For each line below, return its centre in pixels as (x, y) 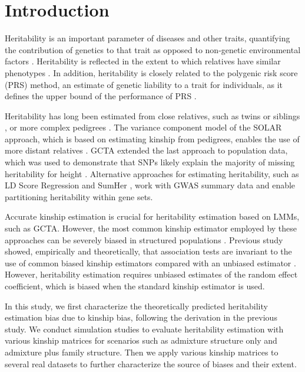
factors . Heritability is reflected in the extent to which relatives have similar (143, 61)
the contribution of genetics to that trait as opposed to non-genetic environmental (153, 49)
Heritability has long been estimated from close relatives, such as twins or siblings (152, 115)
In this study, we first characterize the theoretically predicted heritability (136, 306)
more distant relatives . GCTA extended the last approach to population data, (146, 150)
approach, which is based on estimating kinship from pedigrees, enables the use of (152, 138)
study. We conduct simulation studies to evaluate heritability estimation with (144, 329)
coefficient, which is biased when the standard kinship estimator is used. (135, 286)
